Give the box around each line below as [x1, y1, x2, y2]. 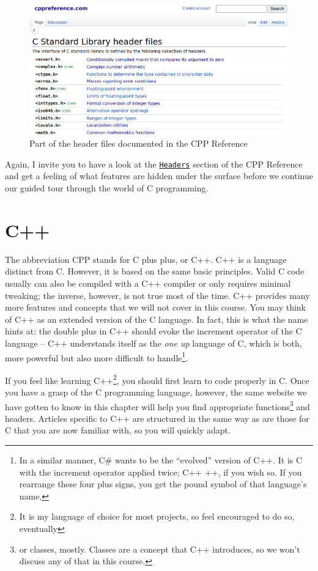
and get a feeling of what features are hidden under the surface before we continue [5, 169, 313, 182]
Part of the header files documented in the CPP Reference [29, 137, 248, 150]
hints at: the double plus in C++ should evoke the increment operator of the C [5, 325, 302, 337]
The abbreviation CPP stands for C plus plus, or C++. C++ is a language [5, 252, 287, 265]
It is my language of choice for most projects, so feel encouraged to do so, [19, 510, 295, 523]
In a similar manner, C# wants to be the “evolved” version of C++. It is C [19, 454, 303, 466]
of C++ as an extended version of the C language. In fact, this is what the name [5, 312, 308, 325]
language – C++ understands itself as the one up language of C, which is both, [5, 336, 302, 349]
